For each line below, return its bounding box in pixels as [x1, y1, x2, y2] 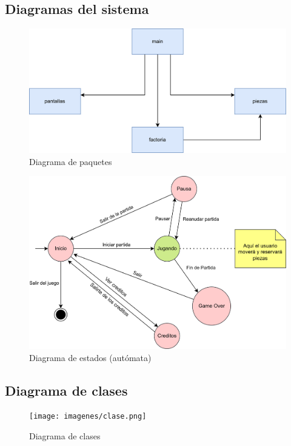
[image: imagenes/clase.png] [29, 412, 147, 421]
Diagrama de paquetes [29, 155, 112, 167]
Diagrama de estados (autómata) [29, 351, 152, 363]
